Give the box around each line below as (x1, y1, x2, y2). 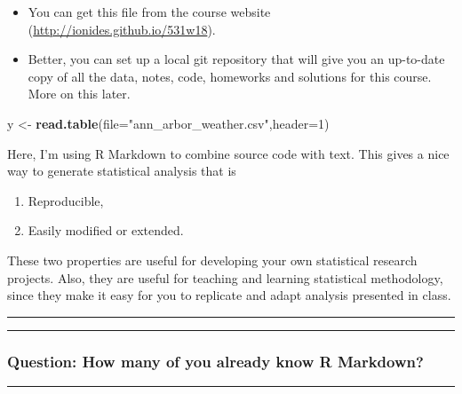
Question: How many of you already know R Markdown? (7, 350, 424, 372)
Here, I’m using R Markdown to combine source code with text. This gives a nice (7, 144, 450, 162)
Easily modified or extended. (28, 221, 184, 240)
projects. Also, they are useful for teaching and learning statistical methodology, (7, 268, 443, 287)
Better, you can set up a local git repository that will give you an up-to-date (28, 50, 445, 68)
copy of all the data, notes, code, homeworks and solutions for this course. (28, 67, 432, 85)
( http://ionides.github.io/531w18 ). (28, 20, 216, 38)
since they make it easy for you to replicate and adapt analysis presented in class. (7, 286, 451, 304)
